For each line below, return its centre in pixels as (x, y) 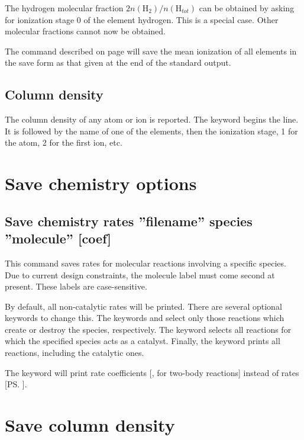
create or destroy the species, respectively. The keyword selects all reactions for (148, 329)
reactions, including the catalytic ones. (75, 353)
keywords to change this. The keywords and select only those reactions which (145, 318)
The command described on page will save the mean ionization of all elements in (151, 51)
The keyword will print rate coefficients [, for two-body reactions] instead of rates (152, 372)
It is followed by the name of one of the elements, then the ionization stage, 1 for (151, 131)
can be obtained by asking (247, 8)
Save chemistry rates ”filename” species (129, 221)
